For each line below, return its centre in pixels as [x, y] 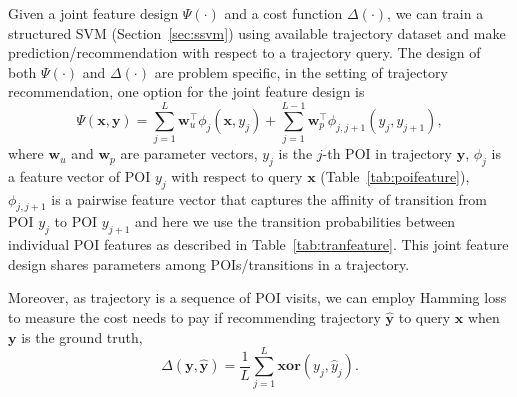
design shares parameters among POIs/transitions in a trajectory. [209, 263]
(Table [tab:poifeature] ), [395, 175]
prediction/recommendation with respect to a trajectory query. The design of [244, 52]
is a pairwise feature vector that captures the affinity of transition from [269, 198]
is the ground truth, [82, 336]
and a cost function [283, 13]
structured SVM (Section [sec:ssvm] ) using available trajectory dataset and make [257, 32]
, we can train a [435, 13]
